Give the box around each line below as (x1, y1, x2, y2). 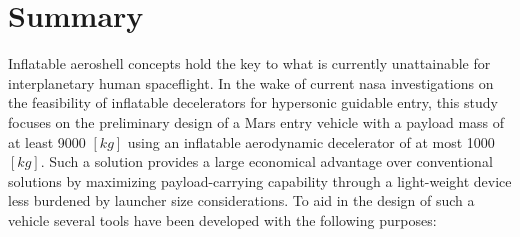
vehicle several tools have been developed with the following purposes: (8, 209, 437, 230)
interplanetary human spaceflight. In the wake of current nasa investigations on (8, 72, 494, 93)
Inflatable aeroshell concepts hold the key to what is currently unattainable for (8, 53, 491, 74)
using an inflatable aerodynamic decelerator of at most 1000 (127, 131, 495, 152)
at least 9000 (8, 131, 86, 152)
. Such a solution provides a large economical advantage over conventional (40, 151, 493, 172)
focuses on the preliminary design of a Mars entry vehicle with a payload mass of (8, 111, 505, 132)
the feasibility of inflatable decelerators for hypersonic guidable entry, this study (8, 92, 498, 113)
